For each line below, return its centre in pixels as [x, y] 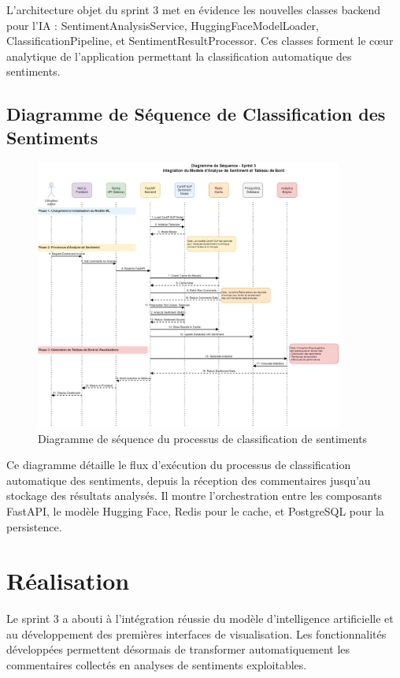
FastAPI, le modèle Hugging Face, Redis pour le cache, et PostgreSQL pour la [195, 510]
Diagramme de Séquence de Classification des [196, 114]
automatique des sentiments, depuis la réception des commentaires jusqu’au [189, 480]
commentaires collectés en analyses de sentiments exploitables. [157, 665]
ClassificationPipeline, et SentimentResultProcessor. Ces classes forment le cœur [200, 41]
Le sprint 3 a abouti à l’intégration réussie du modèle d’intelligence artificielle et [200, 618]
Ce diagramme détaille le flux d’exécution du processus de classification [179, 465]
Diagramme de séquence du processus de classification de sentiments [203, 438]
